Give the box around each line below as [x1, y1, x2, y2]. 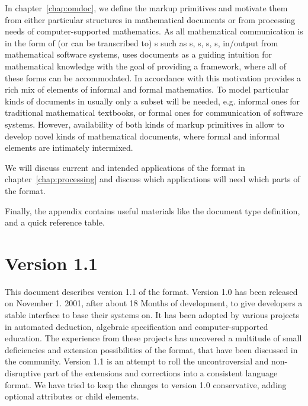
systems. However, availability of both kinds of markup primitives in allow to [5, 118, 284, 130]
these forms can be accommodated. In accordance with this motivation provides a [5, 71, 301, 84]
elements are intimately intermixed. [5, 141, 133, 154]
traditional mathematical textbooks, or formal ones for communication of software [5, 106, 303, 119]
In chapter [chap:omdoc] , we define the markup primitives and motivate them [5, 2, 288, 14]
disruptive [5, 366, 41, 379]
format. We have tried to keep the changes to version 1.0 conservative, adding [5, 378, 287, 391]
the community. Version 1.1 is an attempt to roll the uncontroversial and [5, 355, 269, 367]
